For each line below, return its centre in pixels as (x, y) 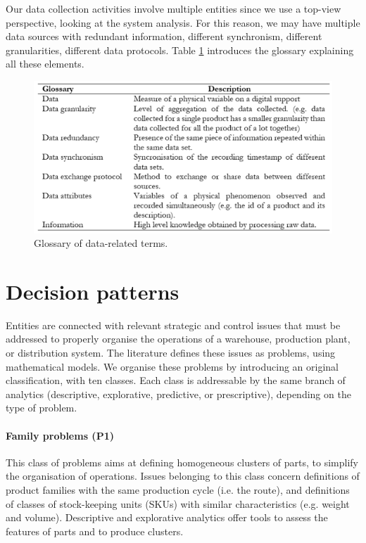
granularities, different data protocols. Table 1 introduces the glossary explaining (180, 50)
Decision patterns (93, 291)
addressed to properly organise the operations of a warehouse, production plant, (178, 339)
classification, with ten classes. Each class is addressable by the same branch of (176, 380)
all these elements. (45, 64)
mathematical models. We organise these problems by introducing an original (172, 366)
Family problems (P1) (60, 435)
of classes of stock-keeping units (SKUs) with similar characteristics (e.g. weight (178, 503)
